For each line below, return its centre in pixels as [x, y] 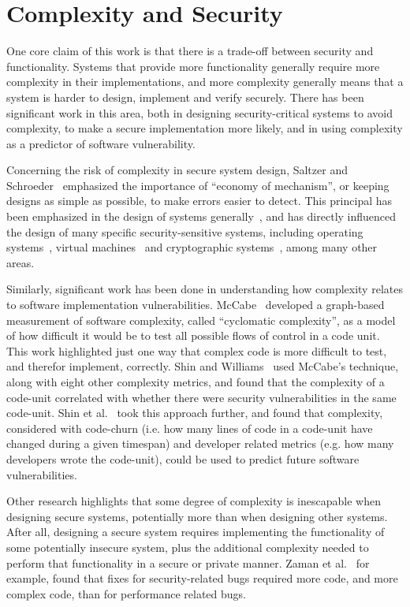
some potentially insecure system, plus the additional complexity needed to [188, 547]
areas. [20, 262]
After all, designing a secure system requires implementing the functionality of [196, 532]
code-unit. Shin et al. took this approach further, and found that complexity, [195, 413]
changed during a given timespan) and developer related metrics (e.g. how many [200, 443]
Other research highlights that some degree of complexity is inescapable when [194, 501]
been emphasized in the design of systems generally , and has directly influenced [201, 216]
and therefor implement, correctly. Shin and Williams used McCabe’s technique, [203, 366]
